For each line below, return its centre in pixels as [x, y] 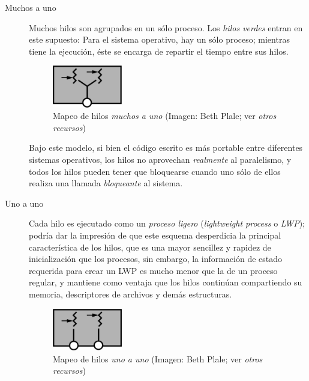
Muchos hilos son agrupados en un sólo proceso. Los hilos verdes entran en [166, 27]
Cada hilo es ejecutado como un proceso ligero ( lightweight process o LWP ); [167, 223]
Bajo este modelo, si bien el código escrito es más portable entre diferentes [166, 148]
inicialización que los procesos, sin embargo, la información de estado [156, 259]
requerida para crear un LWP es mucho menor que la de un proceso [153, 270]
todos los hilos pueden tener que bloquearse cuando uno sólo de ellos [155, 171]
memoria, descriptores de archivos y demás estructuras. [130, 294]
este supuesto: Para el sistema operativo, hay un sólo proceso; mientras [159, 39]
